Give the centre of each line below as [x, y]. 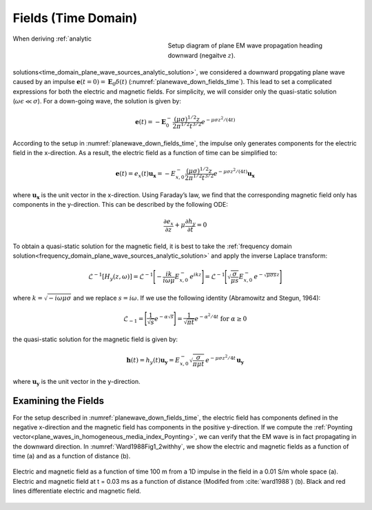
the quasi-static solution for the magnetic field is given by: [95, 339]
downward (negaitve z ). [201, 55]
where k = [28, 298]
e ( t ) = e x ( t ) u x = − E [146, 174]
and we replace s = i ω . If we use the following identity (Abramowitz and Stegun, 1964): [197, 298]
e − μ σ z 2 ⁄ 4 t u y [225, 359]
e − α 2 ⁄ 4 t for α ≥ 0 [221, 317]
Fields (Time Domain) [75, 18]
